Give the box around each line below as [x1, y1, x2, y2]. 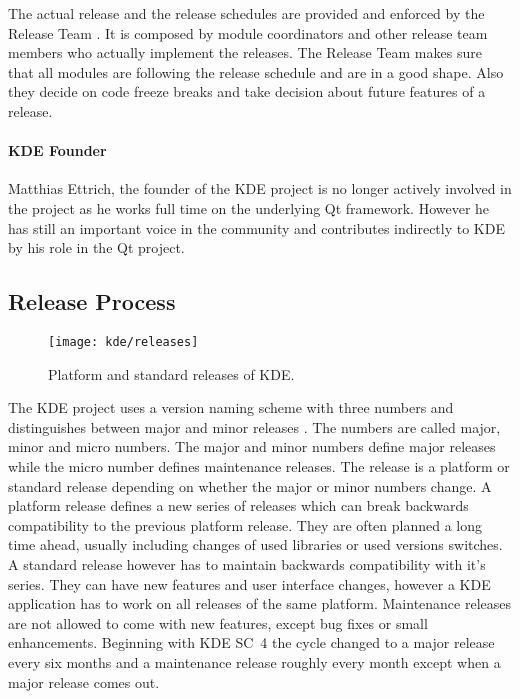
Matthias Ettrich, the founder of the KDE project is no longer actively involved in [8, 178, 512, 199]
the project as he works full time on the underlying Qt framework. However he [8, 197, 490, 218]
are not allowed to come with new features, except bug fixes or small [8, 612, 428, 633]
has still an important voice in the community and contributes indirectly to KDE [8, 217, 505, 238]
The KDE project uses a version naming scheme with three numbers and [8, 397, 454, 418]
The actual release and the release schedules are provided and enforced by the [8, 3, 485, 23]
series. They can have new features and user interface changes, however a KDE [8, 573, 491, 594]
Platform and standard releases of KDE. [48, 363, 295, 384]
